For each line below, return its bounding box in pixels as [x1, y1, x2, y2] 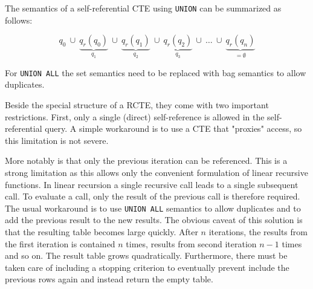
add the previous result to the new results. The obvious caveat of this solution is [5, 213, 303, 226]
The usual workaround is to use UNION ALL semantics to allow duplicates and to [5, 201, 301, 214]
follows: [5, 13, 33, 26]
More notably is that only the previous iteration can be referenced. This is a [5, 154, 288, 167]
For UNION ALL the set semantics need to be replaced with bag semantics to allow [5, 66, 306, 79]
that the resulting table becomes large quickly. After [5, 225, 198, 238]
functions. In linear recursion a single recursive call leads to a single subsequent [5, 178, 298, 190]
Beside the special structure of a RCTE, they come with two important [5, 98, 269, 111]
